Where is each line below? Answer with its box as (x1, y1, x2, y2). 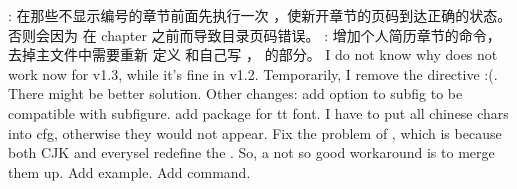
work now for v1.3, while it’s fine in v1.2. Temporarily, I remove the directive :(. (8, 63, 498, 84)
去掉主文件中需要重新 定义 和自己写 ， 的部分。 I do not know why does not (8, 44, 498, 65)
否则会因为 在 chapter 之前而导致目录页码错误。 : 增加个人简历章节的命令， (8, 24, 501, 45)
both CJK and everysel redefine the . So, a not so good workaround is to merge (8, 142, 495, 163)
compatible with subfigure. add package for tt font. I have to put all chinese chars (8, 102, 509, 123)
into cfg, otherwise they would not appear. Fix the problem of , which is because (8, 122, 502, 143)
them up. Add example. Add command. (8, 161, 251, 182)
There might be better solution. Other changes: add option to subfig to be (8, 83, 463, 104)
